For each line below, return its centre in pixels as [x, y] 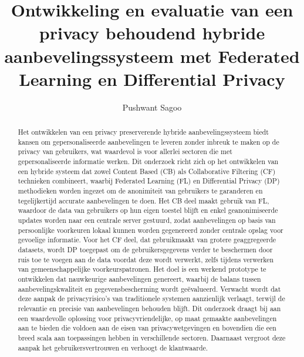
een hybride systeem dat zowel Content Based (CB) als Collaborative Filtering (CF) [147, 171]
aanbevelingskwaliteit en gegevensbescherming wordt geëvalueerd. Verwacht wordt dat [149, 288]
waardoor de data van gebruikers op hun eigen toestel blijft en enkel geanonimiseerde [148, 210]
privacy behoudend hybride [152, 33]
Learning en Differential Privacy [152, 79]
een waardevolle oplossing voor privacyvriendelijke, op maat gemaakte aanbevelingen [147, 318]
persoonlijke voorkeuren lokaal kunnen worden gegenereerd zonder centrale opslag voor [151, 230]
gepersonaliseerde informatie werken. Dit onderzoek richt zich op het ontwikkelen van [148, 161]
